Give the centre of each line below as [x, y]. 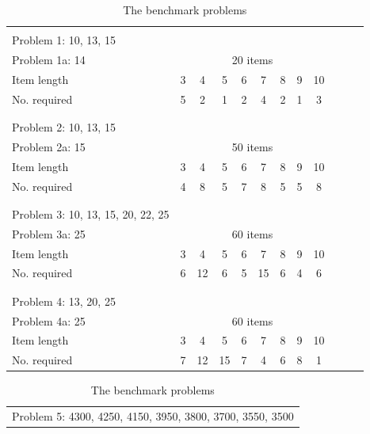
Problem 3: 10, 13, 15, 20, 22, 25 [91, 213]
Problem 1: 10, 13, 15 [64, 40]
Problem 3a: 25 [49, 233]
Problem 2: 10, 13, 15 [64, 126]
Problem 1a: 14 [49, 59]
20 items [252, 59]
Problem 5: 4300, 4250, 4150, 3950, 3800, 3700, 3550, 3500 [153, 416]
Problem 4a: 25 [49, 320]
